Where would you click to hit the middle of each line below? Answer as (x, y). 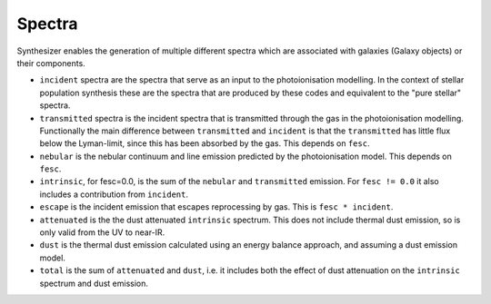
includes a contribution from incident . (114, 194)
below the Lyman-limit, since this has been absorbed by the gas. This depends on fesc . (205, 143)
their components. (51, 63)
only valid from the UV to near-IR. (102, 232)
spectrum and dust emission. (94, 283)
